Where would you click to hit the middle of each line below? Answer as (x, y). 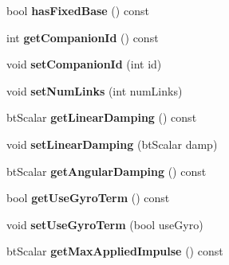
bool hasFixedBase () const (78, 10)
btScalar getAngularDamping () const (107, 171)
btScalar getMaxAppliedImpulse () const (115, 251)
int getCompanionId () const (83, 37)
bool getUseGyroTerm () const (88, 198)
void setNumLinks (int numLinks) (95, 90)
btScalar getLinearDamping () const (102, 117)
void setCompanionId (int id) (84, 64)
